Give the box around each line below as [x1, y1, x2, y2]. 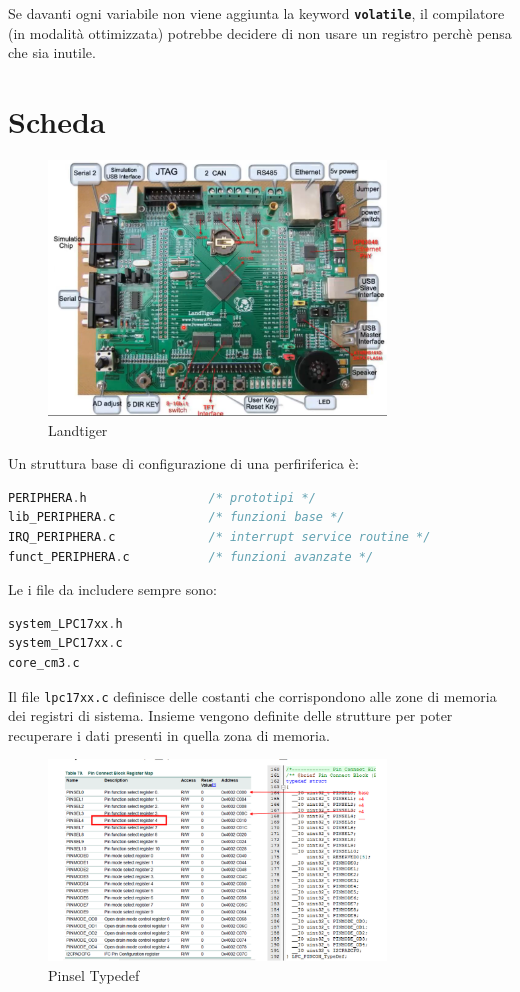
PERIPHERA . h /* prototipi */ [8, 490, 316, 505]
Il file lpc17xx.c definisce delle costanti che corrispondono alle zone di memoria [8, 685, 497, 706]
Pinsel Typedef [48, 965, 140, 986]
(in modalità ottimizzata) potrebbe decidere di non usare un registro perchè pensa [8, 22, 512, 43]
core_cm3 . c [8, 655, 80, 670]
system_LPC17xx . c [8, 636, 123, 651]
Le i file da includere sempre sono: [8, 579, 217, 600]
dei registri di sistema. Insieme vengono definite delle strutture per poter [8, 705, 453, 726]
